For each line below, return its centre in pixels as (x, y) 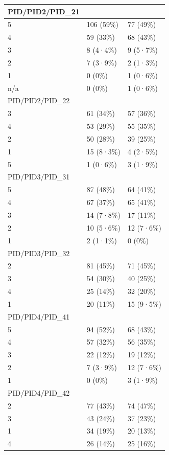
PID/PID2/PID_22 (39, 100)
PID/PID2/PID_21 (44, 11)
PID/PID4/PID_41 (39, 316)
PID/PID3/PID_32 (39, 253)
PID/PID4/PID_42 (39, 392)
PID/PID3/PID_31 (39, 177)
